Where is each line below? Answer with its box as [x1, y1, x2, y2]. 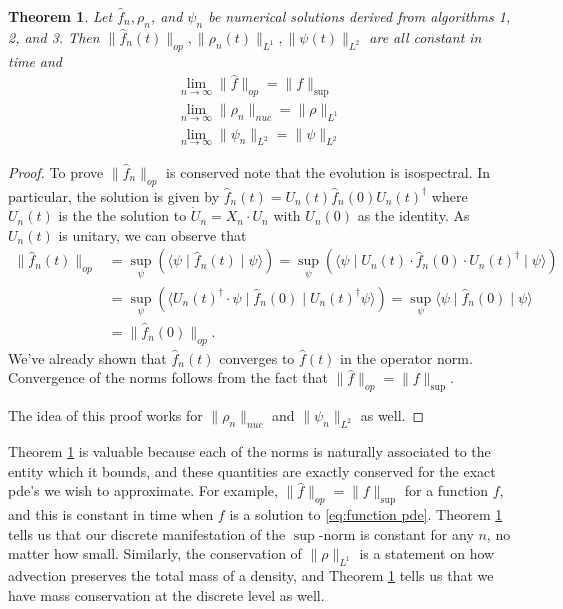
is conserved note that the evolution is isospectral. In [166, 161, 491, 182]
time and [8, 50, 63, 71]
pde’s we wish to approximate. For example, [8, 480, 278, 501]
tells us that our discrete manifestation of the [8, 523, 286, 544]
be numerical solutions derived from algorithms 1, [208, 6, 511, 26]
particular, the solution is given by [8, 185, 220, 206]
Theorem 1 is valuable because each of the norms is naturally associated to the [8, 441, 491, 462]
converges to [219, 347, 295, 368]
